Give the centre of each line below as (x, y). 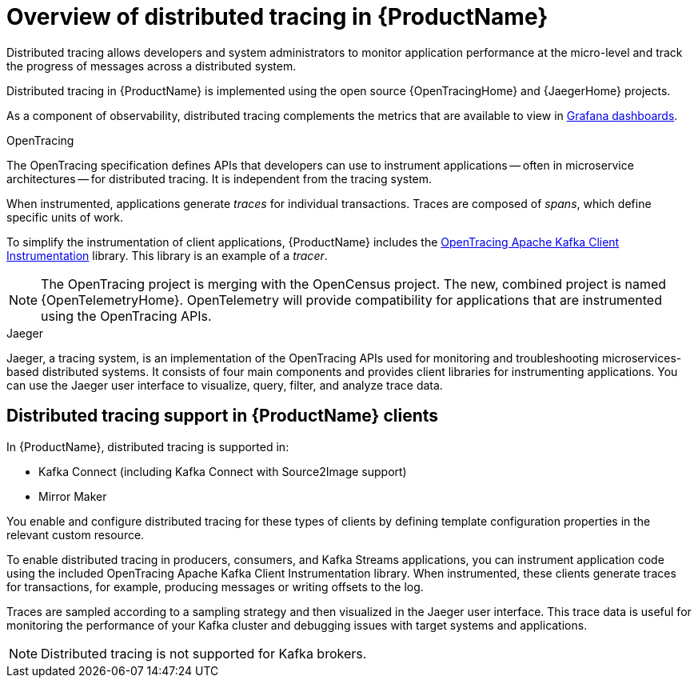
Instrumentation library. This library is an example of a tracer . (167, 255)
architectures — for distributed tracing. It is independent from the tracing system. (219, 178)
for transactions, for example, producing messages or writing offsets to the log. (215, 586)
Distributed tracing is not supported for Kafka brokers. (204, 653)
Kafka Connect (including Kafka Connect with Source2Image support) (223, 471)
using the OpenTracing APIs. (126, 316)
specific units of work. (65, 217)
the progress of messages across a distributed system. (152, 66)
